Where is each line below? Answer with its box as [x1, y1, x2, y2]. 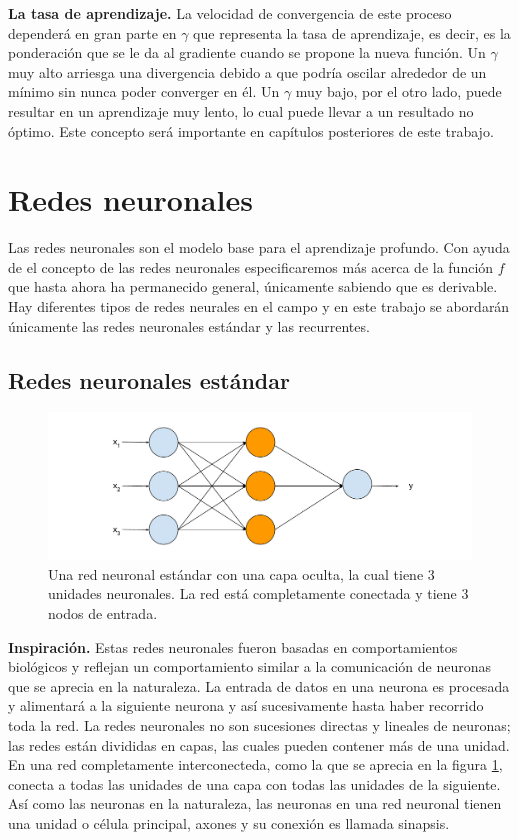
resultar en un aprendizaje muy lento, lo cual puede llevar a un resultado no [8, 100, 474, 121]
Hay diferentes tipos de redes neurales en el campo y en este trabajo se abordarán [8, 296, 510, 317]
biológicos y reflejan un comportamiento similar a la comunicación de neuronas [8, 656, 491, 677]
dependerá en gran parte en [8, 22, 177, 43]
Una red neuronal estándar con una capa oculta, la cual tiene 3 [48, 563, 435, 584]
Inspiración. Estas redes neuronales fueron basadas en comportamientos [8, 636, 458, 657]
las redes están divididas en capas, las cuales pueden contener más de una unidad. [8, 734, 510, 755]
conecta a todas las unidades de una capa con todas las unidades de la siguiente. [8, 773, 501, 794]
